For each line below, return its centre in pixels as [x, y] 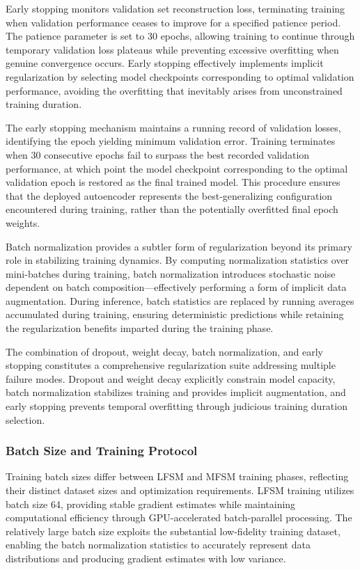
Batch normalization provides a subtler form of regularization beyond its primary [179, 246]
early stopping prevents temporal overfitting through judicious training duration [177, 406]
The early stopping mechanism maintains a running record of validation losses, [173, 127]
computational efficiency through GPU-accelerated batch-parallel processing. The [179, 517]
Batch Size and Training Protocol [102, 451]
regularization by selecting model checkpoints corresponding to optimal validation [180, 76]
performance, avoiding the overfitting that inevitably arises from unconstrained [174, 90]
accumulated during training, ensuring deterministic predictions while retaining [175, 314]
